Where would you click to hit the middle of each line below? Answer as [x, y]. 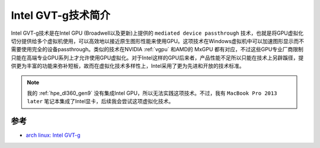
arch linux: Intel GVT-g [53, 135]
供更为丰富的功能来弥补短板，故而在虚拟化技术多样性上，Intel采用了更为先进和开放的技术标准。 [128, 66]
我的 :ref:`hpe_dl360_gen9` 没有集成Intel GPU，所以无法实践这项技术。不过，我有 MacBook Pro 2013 [152, 93]
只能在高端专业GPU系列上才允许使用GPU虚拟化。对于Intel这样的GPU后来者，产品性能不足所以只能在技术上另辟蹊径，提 [157, 57]
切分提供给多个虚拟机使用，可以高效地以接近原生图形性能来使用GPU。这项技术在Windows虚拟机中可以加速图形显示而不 [158, 41]
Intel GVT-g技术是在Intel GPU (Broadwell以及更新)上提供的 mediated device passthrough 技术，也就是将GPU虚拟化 [157, 33]
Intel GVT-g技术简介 [61, 15]
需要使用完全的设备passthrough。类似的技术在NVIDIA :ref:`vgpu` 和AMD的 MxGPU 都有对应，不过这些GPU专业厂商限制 [157, 50]
